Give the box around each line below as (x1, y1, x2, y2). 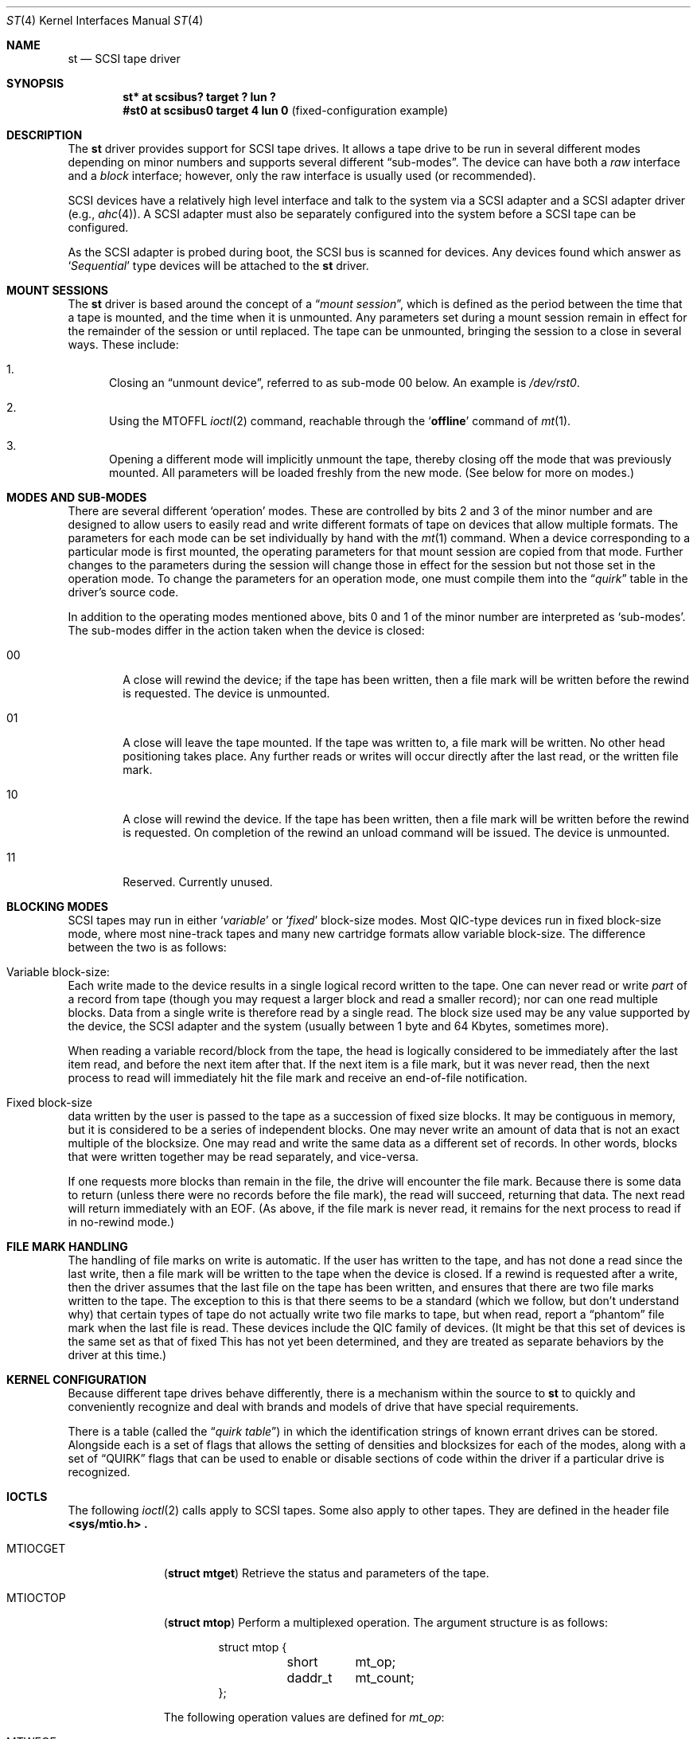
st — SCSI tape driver (68, 52, 181, 65)
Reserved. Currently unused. (123, 875, 273, 889)
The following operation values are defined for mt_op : (163, 1710, 445, 1724)
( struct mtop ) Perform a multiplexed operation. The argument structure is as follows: (163, 1616, 608, 1629)
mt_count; (355, 1670, 415, 1686)
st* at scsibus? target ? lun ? (123, 90, 276, 104)
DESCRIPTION (6, 128, 83, 142)
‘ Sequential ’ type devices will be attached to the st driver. (68, 259, 369, 272)
